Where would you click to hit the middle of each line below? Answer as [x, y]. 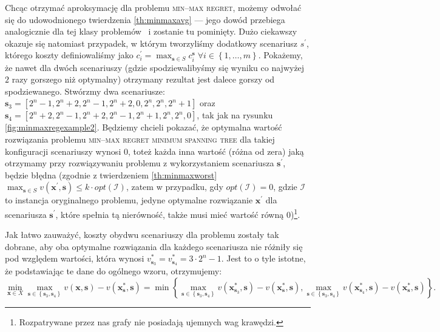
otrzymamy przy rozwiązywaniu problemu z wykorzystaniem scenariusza [140, 163]
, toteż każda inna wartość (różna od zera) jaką [216, 151]
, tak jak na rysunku [235, 115]
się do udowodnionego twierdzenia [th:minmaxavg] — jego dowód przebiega [145, 19]
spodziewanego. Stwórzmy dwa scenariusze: [85, 91]
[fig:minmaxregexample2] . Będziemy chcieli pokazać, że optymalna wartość [144, 127]
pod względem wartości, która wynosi [75, 258]
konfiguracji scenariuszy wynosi [63, 151]
